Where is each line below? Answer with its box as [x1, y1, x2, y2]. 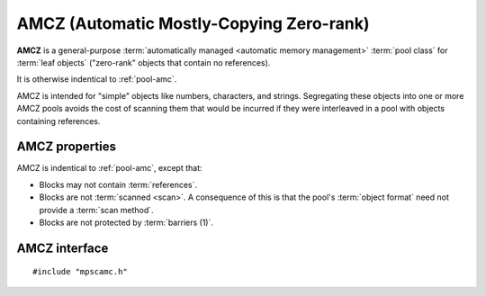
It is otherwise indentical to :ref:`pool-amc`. [16, 74, 177, 85]
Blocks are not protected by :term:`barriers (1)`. [39, 217, 213, 228]
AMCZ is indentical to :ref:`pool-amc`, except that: [16, 163, 202, 174]
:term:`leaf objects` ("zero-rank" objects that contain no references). [16, 57, 271, 67]
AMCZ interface [16, 240, 109, 256]
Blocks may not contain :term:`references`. [39, 179, 198, 190]
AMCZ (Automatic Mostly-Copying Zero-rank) [16, 13, 370, 33]
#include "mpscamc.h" [32, 266, 128, 277]
